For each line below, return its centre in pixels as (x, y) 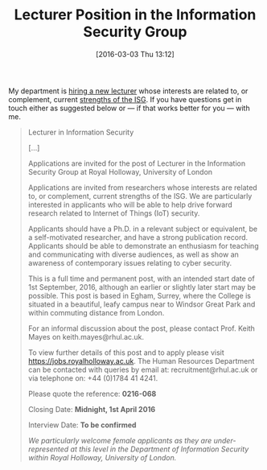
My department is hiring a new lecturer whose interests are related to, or (128, 91)
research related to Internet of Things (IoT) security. (114, 213)
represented (48, 449)
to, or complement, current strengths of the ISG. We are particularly (140, 196)
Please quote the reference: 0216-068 (92, 394)
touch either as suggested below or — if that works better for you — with (129, 108)
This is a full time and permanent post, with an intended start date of (141, 278)
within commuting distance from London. (96, 312)
